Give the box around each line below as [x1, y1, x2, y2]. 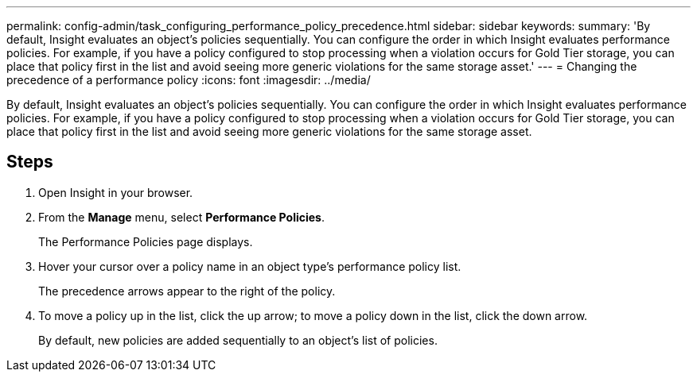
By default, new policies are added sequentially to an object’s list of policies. [38, 333, 438, 347]
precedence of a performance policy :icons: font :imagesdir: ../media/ [6, 73, 371, 87]
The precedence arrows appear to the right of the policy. [38, 283, 336, 298]
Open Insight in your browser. [38, 185, 193, 199]
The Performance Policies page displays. [38, 234, 253, 249]
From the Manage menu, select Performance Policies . [38, 210, 325, 224]
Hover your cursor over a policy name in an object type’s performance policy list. [38, 259, 461, 273]
